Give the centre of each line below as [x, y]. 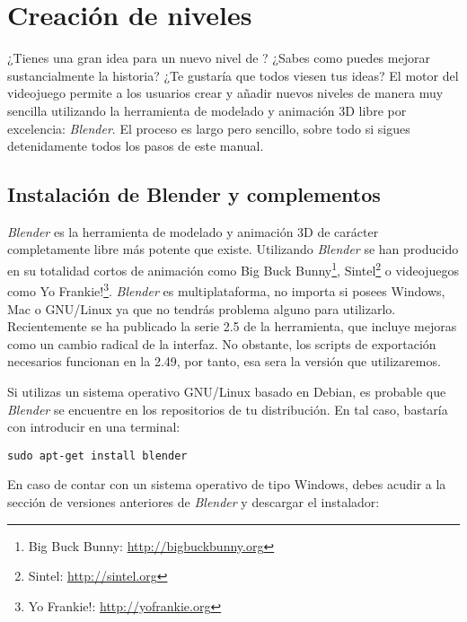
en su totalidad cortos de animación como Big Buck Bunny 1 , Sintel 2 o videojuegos [233, 269]
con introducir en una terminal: [94, 427]
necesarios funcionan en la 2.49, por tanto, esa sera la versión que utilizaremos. [224, 361]
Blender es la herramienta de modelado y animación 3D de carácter [193, 231]
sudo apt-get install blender [97, 456]
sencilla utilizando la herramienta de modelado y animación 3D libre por [207, 110]
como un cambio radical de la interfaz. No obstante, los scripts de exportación [222, 343]
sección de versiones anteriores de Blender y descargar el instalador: [194, 501]
